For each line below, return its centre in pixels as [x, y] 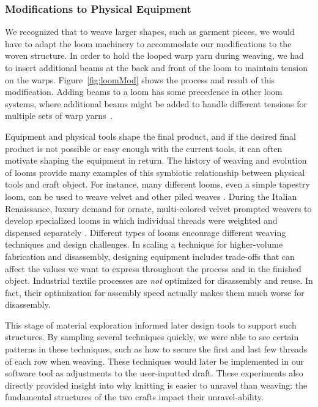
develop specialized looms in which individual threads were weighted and [141, 220]
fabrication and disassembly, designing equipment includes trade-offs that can [150, 256]
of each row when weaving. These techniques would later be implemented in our [155, 361]
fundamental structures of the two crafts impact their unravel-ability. [134, 397]
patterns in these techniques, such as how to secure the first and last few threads [156, 349]
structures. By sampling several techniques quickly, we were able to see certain [152, 337]
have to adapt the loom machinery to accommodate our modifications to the [148, 43]
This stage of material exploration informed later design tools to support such [151, 325]
